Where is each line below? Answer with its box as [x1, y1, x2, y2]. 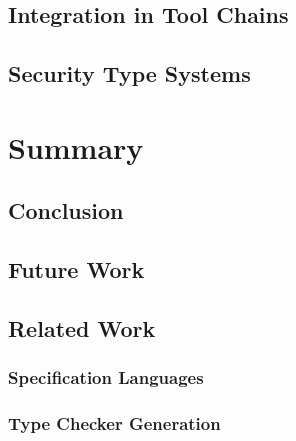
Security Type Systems [8, 58, 251, 89]
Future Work [8, 254, 145, 285]
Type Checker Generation [8, 411, 221, 436]
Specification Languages [8, 365, 204, 390]
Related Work [8, 312, 156, 343]
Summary [8, 126, 144, 167]
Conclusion [8, 195, 124, 226]
